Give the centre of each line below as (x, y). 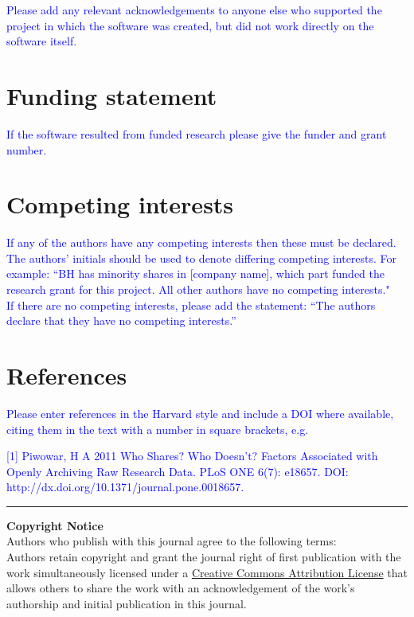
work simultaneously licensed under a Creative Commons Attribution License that (207, 572)
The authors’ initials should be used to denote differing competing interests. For (202, 258)
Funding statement (112, 95)
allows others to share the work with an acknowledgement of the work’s (181, 588)
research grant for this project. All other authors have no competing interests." (198, 289)
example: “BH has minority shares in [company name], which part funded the (195, 273)
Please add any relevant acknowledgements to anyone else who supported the (194, 10)
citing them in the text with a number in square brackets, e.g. (158, 429)
